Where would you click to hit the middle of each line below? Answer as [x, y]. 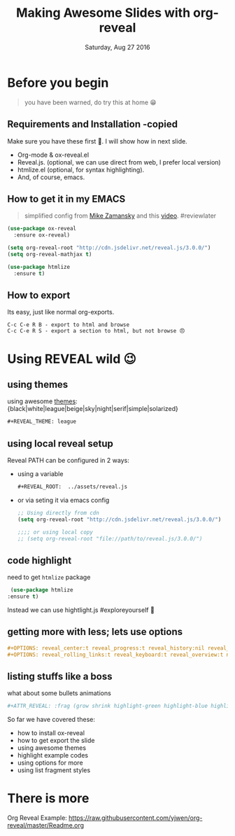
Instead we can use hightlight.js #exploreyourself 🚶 [81, 610]
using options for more [50, 763]
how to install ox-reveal [51, 733]
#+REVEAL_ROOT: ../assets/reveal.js [72, 487]
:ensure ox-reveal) [42, 235]
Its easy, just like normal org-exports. [61, 312]
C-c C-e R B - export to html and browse [69, 325]
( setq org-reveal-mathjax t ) [50, 254]
